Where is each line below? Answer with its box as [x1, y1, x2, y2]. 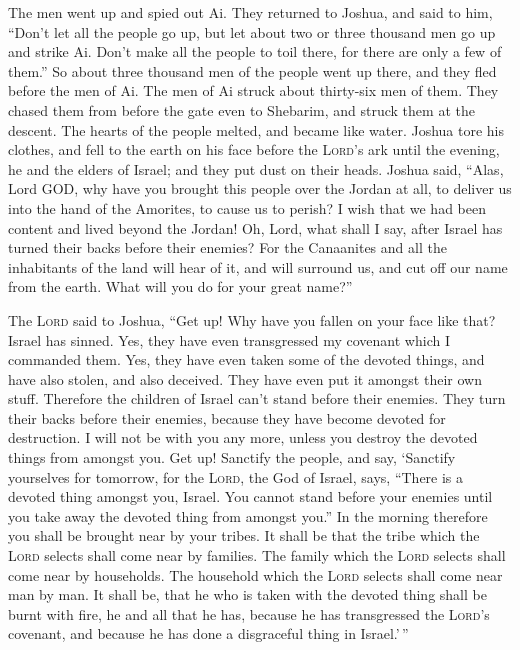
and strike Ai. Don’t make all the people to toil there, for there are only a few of [8, 41, 502, 62]
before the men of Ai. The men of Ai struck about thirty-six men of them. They [8, 80, 499, 101]
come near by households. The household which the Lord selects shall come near [8, 564, 503, 585]
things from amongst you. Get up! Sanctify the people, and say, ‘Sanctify [8, 447, 456, 468]
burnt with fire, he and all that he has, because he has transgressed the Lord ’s [8, 603, 490, 624]
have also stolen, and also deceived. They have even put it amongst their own [8, 368, 482, 389]
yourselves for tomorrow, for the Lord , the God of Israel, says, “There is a [8, 466, 464, 487]
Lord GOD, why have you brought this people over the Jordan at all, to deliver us [8, 178, 512, 199]
